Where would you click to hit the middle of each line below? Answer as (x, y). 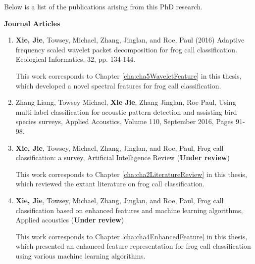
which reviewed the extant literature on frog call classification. (110, 184)
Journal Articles (32, 23)
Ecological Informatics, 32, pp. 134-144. (76, 59)
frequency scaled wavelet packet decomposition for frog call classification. (127, 49)
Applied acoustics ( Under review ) (70, 220)
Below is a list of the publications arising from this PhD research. (103, 6)
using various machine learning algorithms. (80, 255)
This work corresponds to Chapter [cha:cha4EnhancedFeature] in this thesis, (131, 236)
